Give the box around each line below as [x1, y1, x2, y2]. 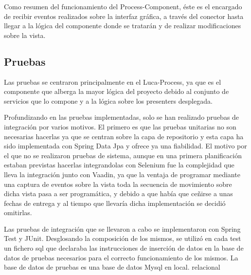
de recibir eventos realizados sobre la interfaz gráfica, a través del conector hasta [4, 11, 244, 21]
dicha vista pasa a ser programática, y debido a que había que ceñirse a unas [4, 188, 233, 199]
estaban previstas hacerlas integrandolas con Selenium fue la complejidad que [4, 160, 234, 170]
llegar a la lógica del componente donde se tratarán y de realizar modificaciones [4, 20, 241, 31]
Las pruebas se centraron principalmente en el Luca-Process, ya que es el [4, 76, 221, 87]
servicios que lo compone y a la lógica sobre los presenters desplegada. [4, 95, 213, 106]
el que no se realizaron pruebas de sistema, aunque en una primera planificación [4, 150, 242, 160]
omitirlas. [4, 207, 32, 218]
